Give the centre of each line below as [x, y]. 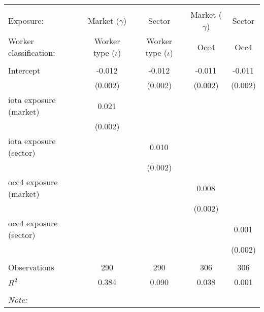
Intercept [24, 70]
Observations [31, 267]
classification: [32, 53]
